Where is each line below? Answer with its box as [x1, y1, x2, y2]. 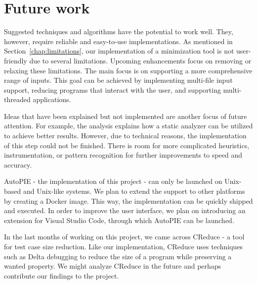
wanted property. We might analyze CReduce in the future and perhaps [4, 261, 221, 271]
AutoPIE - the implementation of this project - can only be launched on [4, 176, 222, 186]
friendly [4, 55, 27, 65]
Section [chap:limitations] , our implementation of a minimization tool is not [4, 46, 234, 56]
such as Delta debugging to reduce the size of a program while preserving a [4, 251, 232, 261]
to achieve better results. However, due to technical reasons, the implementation [4, 130, 247, 141]
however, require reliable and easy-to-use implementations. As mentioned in [4, 36, 233, 46]
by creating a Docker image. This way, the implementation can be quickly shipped [4, 195, 253, 206]
